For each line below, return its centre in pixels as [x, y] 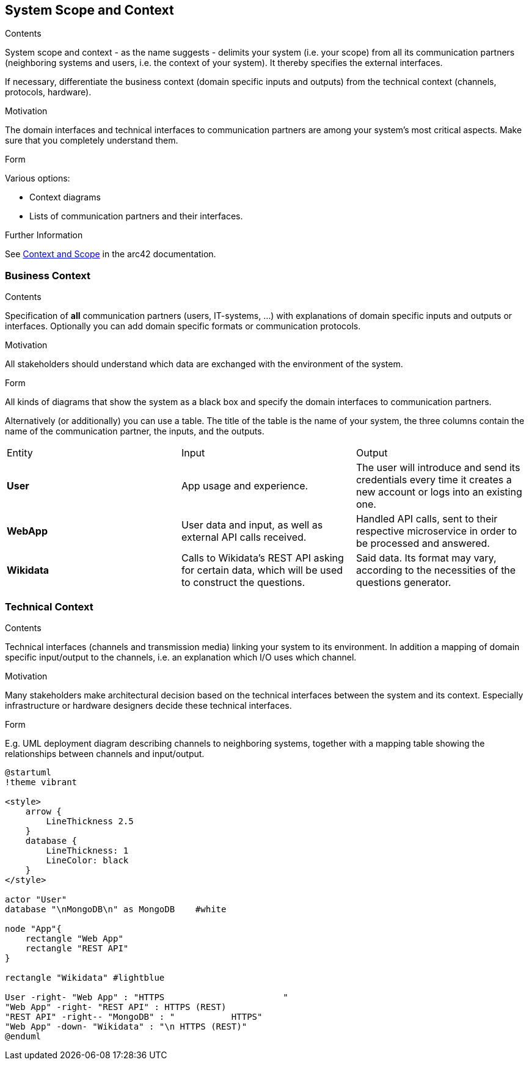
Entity [20, 453]
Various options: [38, 178]
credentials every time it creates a [434, 480]
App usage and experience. [245, 486]
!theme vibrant [41, 782]
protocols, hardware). [48, 92]
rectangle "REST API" [77, 948]
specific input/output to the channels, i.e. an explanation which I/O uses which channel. [181, 657]
